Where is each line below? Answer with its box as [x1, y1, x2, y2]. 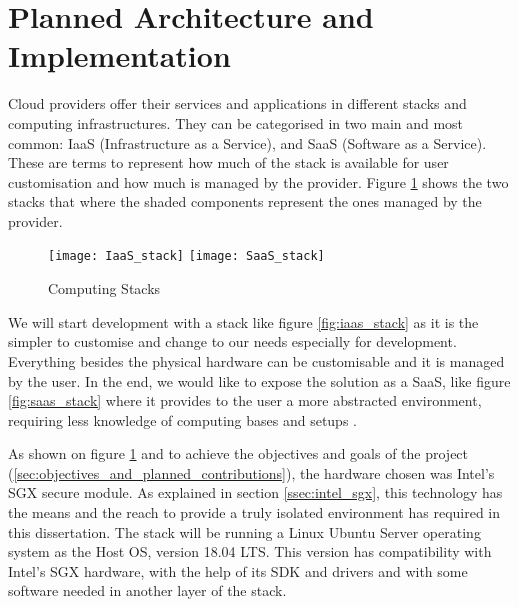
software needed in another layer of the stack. [8, 580, 287, 601]
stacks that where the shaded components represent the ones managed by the [8, 191, 482, 212]
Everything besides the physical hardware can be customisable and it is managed [8, 350, 505, 371]
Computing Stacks [48, 278, 161, 299]
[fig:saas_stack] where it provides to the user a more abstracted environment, [8, 390, 482, 411]
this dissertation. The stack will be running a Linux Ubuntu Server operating [8, 521, 481, 542]
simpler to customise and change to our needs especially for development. [8, 331, 457, 352]
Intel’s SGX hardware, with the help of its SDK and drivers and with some [8, 560, 468, 581]
